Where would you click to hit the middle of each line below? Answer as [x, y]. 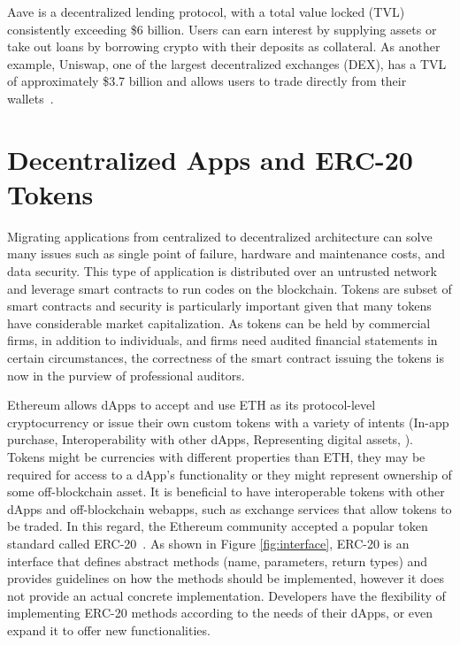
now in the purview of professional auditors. [126, 375]
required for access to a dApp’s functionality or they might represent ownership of [230, 474]
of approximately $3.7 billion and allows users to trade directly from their [207, 81]
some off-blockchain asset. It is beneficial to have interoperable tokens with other [226, 491]
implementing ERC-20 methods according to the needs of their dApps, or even [220, 613]
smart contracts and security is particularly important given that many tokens [219, 306]
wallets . [31, 98]
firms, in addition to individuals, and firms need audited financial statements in [222, 340]
